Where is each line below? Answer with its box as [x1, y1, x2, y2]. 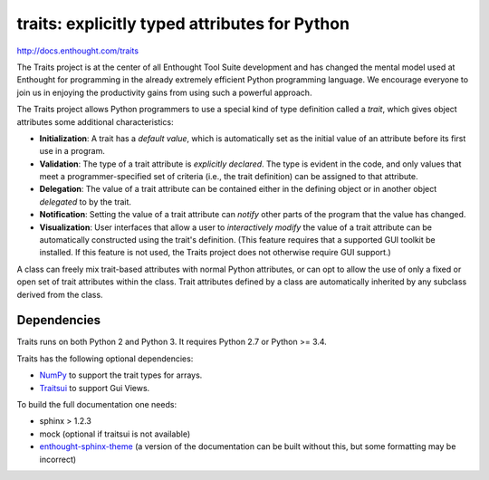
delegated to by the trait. [39, 196, 131, 207]
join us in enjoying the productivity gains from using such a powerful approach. [16, 87, 312, 98]
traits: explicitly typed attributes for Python [16, 14, 350, 34]
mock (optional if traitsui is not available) [39, 428, 191, 439]
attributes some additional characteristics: [16, 116, 174, 127]
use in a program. [39, 146, 106, 157]
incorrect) [39, 454, 77, 465]
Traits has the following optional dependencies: [16, 353, 194, 364]
